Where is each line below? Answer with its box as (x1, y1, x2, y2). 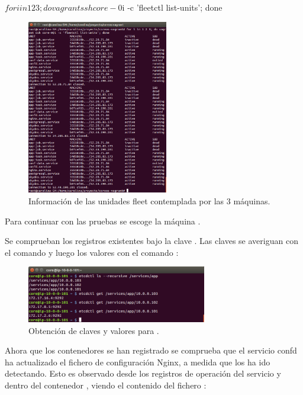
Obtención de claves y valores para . (28, 324, 159, 336)
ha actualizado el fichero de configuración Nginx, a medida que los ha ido (5, 355, 270, 368)
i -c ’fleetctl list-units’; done (122, 1, 223, 13)
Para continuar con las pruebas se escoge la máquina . (5, 214, 201, 227)
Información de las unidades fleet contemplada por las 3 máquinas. (28, 194, 270, 207)
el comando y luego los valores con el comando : (5, 246, 179, 258)
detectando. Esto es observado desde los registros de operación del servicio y (5, 367, 281, 380)
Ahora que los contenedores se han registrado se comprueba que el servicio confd (5, 344, 297, 357)
